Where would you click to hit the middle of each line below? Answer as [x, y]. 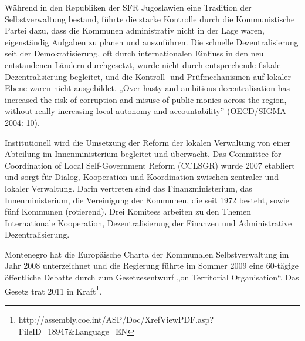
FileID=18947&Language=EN [73, 331]
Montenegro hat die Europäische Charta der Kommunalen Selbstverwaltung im [147, 254]
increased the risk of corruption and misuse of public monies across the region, [146, 99]
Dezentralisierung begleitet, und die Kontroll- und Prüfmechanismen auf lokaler [148, 76]
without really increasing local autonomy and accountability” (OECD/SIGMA [145, 111]
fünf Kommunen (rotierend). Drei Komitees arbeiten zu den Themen [128, 211]
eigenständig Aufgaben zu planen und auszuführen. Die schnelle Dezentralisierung [152, 41]
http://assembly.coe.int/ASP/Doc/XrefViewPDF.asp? [116, 319]
